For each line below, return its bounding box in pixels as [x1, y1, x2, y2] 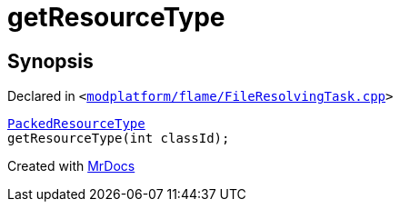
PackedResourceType [7, 116, 145, 132]
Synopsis [7, 49, 94, 73]
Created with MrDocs [7, 158, 135, 174]
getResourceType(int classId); [7, 131, 230, 146]
